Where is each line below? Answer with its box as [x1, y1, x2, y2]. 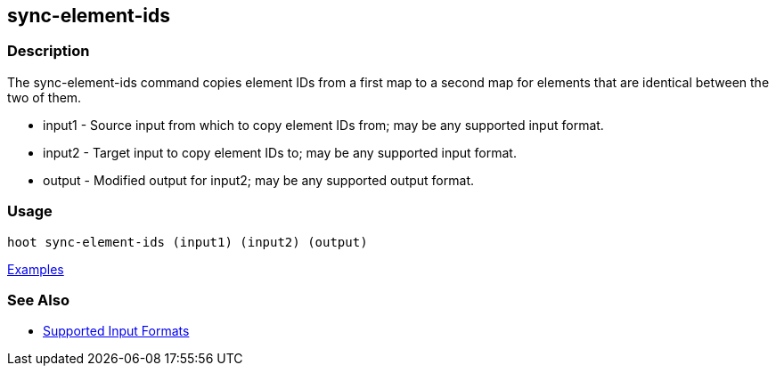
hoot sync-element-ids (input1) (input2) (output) [7, 234, 368, 249]
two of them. [7, 89, 82, 105]
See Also [7, 290, 69, 309]
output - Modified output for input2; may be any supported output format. [43, 172, 474, 188]
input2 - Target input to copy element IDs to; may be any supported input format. [43, 144, 517, 160]
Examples [7, 261, 64, 277]
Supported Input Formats [43, 323, 190, 339]
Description [7, 42, 90, 61]
